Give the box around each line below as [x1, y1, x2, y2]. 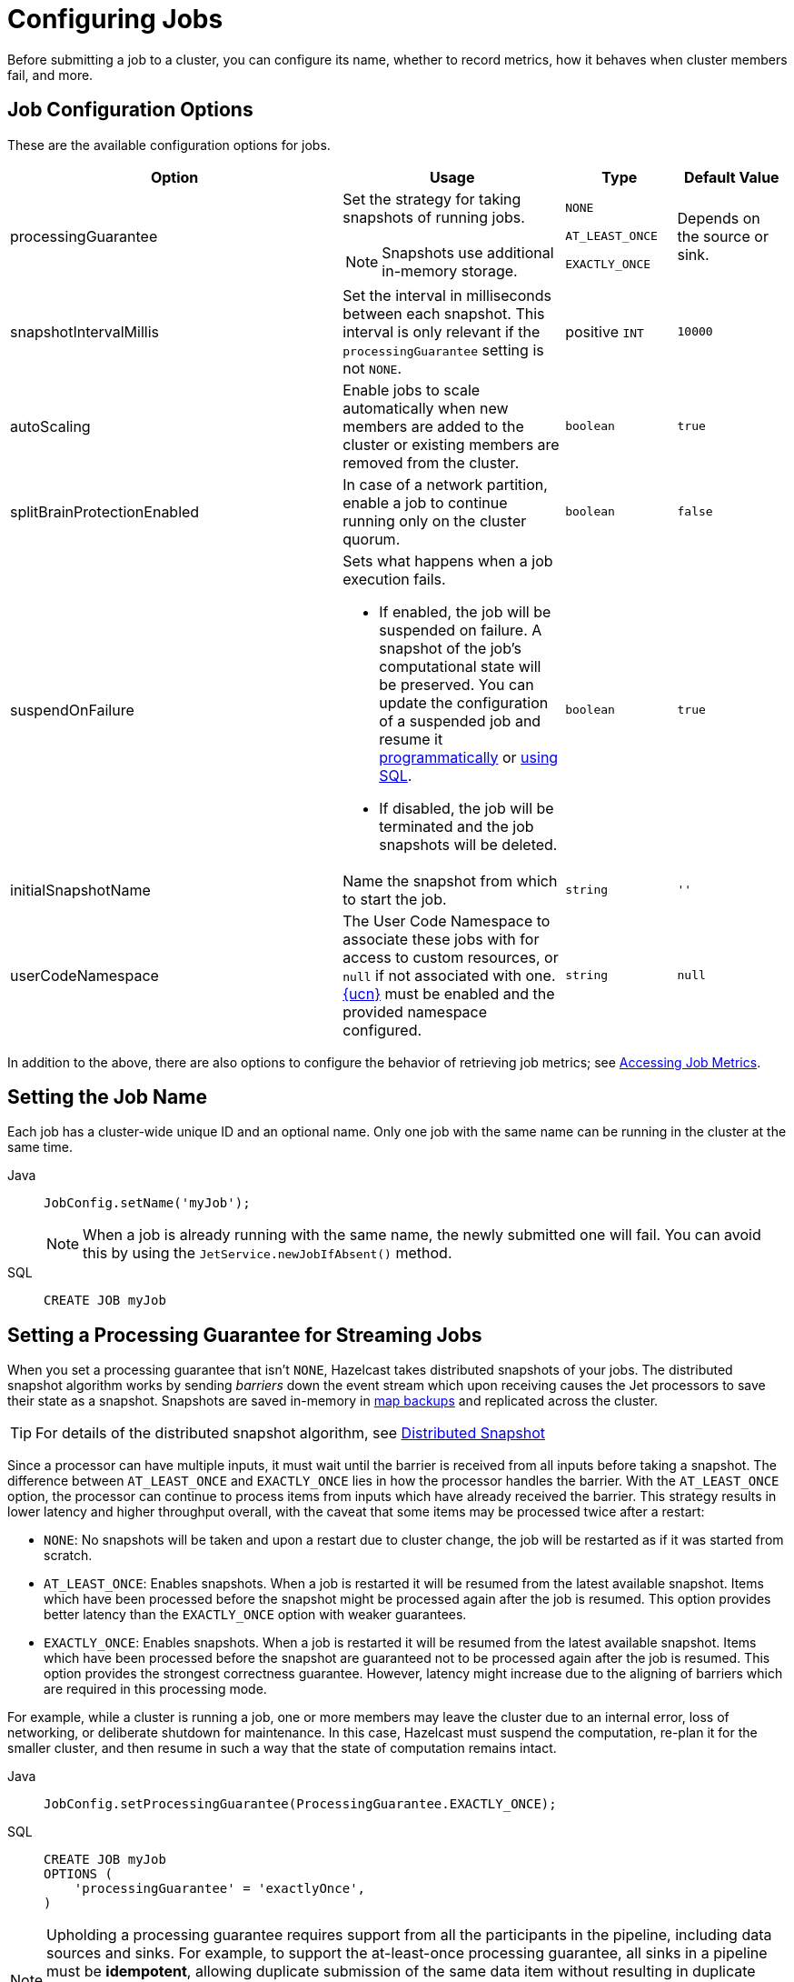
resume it [379, 729, 443, 748]
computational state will [379, 656, 541, 676]
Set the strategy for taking [342, 189, 521, 208]
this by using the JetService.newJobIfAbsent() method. [83, 1244, 452, 1263]
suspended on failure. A [379, 620, 542, 639]
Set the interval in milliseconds [342, 285, 551, 305]
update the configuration [379, 693, 549, 712]
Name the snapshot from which [342, 871, 558, 890]
